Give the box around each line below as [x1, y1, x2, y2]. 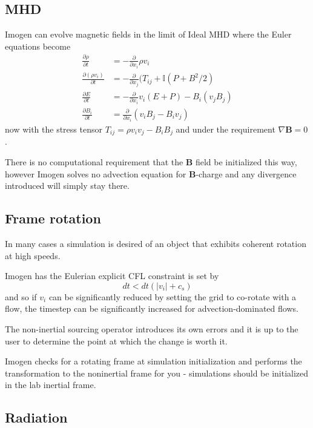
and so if [5, 290, 37, 303]
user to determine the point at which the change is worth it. [5, 334, 228, 347]
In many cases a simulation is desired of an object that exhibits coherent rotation [5, 237, 306, 249]
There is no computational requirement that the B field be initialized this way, [5, 156, 297, 168]
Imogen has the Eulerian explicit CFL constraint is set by [5, 269, 219, 282]
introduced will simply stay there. [5, 179, 130, 192]
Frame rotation [5, 209, 101, 228]
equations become [5, 39, 71, 52]
